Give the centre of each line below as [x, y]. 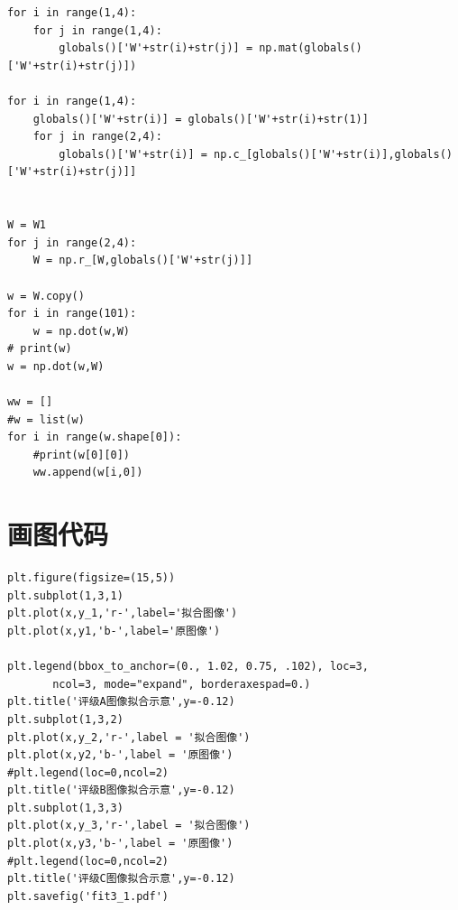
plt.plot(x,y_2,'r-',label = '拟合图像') [129, 737]
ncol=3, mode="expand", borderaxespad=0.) [182, 684]
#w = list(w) [46, 419]
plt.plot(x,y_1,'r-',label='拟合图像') [123, 613]
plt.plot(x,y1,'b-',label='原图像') [114, 631]
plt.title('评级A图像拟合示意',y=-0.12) [121, 702]
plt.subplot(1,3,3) [65, 808]
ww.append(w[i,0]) [88, 473]
